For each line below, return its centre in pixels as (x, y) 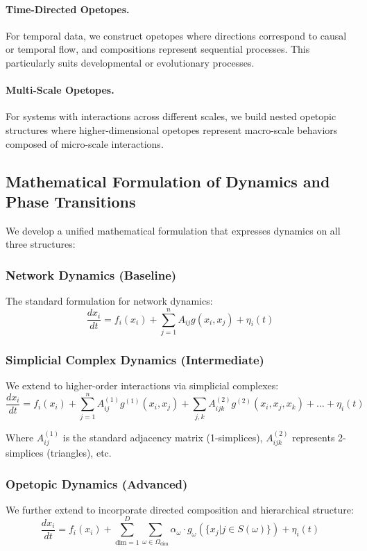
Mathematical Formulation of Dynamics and (168, 181)
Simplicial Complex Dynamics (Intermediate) (135, 359)
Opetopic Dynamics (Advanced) (97, 483)
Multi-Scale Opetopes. (60, 90)
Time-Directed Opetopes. (68, 9)
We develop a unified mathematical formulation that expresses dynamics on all (173, 230)
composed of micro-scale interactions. (85, 143)
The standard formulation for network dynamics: (109, 301)
